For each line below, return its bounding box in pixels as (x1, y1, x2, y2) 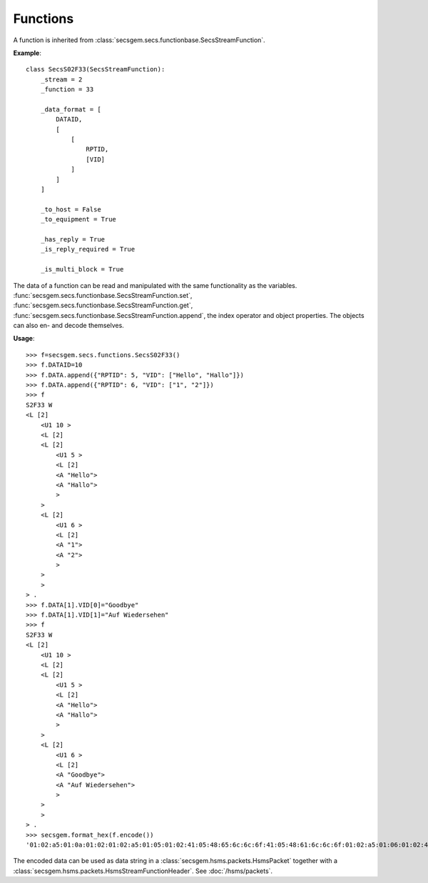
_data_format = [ (40, 105, 101, 114)
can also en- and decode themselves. (13, 321, 124, 330)
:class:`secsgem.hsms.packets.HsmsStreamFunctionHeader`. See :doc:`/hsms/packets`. (13, 867, 273, 875)
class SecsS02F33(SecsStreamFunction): (26, 65, 165, 74)
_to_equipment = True (40, 215, 117, 224)
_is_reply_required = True (40, 245, 136, 254)
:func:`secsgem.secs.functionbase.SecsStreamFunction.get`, (13, 301, 193, 310)
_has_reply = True (40, 235, 106, 243)
